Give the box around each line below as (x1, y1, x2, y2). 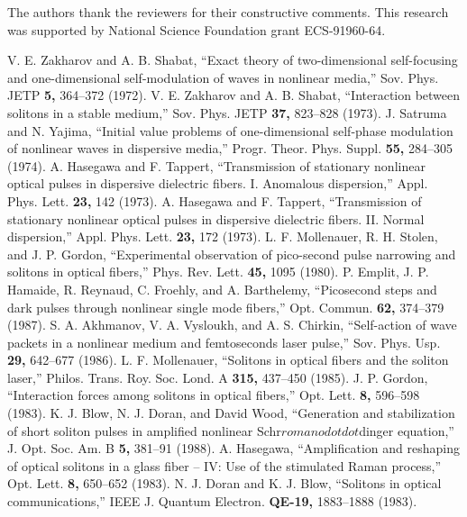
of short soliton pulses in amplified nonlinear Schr (7, 421, 281, 440)
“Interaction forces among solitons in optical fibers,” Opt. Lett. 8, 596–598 (7, 385, 420, 404)
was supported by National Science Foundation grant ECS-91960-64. (7, 20, 386, 39)
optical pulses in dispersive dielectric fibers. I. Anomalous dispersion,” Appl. (7, 174, 428, 193)
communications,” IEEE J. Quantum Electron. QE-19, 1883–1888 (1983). (7, 492, 417, 511)
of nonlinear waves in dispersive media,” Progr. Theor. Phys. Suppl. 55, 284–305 (7, 139, 453, 158)
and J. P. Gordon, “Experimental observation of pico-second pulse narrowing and (7, 244, 456, 263)
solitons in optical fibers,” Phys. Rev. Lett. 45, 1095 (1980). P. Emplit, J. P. (7, 262, 429, 281)
